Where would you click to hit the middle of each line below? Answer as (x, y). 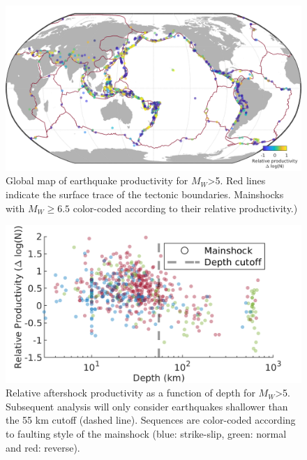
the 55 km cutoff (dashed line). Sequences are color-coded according (151, 420)
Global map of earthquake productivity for (97, 180)
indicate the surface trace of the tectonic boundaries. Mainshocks (145, 194)
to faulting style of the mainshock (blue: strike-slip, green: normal (146, 434)
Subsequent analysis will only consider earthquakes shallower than (147, 406)
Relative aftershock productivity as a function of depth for (130, 393)
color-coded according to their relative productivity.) (185, 208)
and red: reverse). (43, 447)
